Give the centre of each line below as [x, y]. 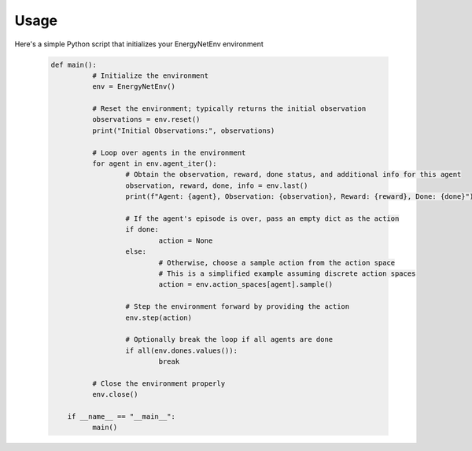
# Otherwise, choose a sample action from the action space [277, 262]
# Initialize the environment [150, 75]
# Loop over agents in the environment [169, 152]
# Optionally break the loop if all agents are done [229, 339]
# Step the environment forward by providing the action [238, 307]
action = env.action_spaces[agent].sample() [246, 284]
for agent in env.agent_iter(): [154, 164]
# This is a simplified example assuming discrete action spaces [287, 273]
